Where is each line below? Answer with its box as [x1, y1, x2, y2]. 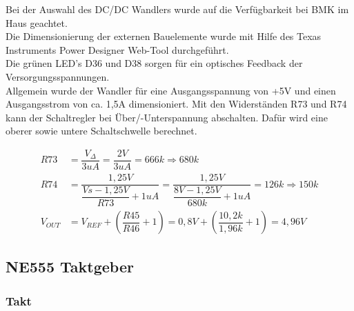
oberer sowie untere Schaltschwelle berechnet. [6, 123, 197, 138]
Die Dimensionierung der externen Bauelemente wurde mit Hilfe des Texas [6, 29, 322, 43]
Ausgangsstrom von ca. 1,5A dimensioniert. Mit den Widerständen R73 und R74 [6, 97, 347, 111]
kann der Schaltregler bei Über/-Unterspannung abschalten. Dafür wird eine [6, 110, 328, 124]
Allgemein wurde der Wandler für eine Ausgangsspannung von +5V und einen [6, 83, 336, 97]
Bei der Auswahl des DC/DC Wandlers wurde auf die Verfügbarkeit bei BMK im [6, 2, 349, 16]
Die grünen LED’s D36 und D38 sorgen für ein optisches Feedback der [6, 56, 303, 70]
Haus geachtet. [6, 15, 68, 30]
